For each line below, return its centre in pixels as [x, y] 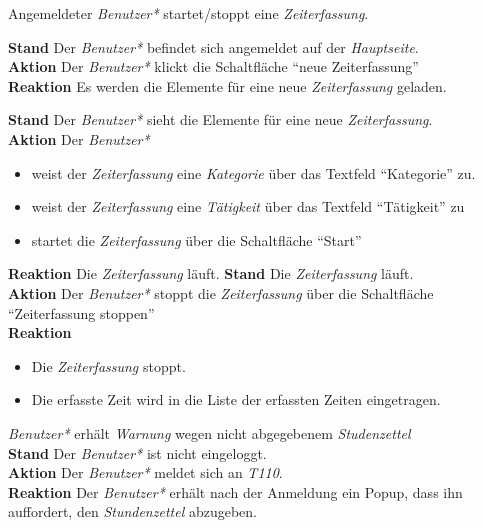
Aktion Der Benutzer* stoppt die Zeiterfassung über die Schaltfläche [221, 292]
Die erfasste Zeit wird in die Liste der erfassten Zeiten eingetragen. [236, 399]
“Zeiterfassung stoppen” [81, 312]
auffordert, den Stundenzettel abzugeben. [132, 511]
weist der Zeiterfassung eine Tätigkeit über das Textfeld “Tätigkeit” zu [248, 206]
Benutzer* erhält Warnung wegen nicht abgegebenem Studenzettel [209, 432]
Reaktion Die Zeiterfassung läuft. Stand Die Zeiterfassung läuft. [211, 273]
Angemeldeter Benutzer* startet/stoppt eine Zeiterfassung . [188, 13]
